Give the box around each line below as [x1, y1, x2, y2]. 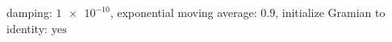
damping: [6, 4, 52, 20]
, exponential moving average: [110, 4, 257, 20]
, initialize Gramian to [275, 4, 386, 20]
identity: [6, 19, 48, 36]
